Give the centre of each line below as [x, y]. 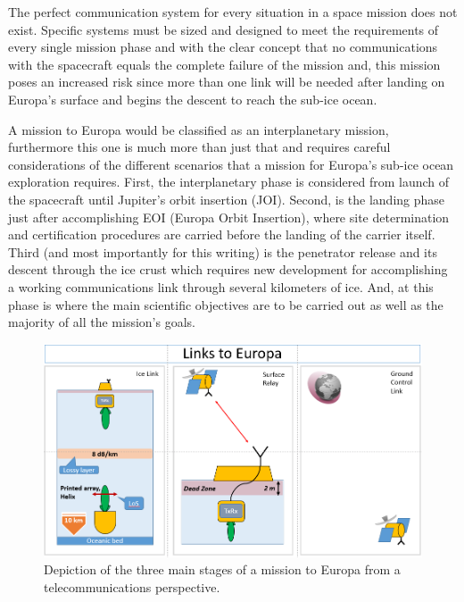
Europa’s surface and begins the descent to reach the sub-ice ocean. [193, 99]
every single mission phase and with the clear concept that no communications [223, 47]
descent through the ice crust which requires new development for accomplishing [228, 269]
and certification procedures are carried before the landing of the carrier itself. [222, 234]
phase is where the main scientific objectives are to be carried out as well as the [226, 304]
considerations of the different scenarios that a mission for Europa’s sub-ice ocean [231, 164]
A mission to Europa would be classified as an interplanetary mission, [199, 129]
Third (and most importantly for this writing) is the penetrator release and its [223, 251]
